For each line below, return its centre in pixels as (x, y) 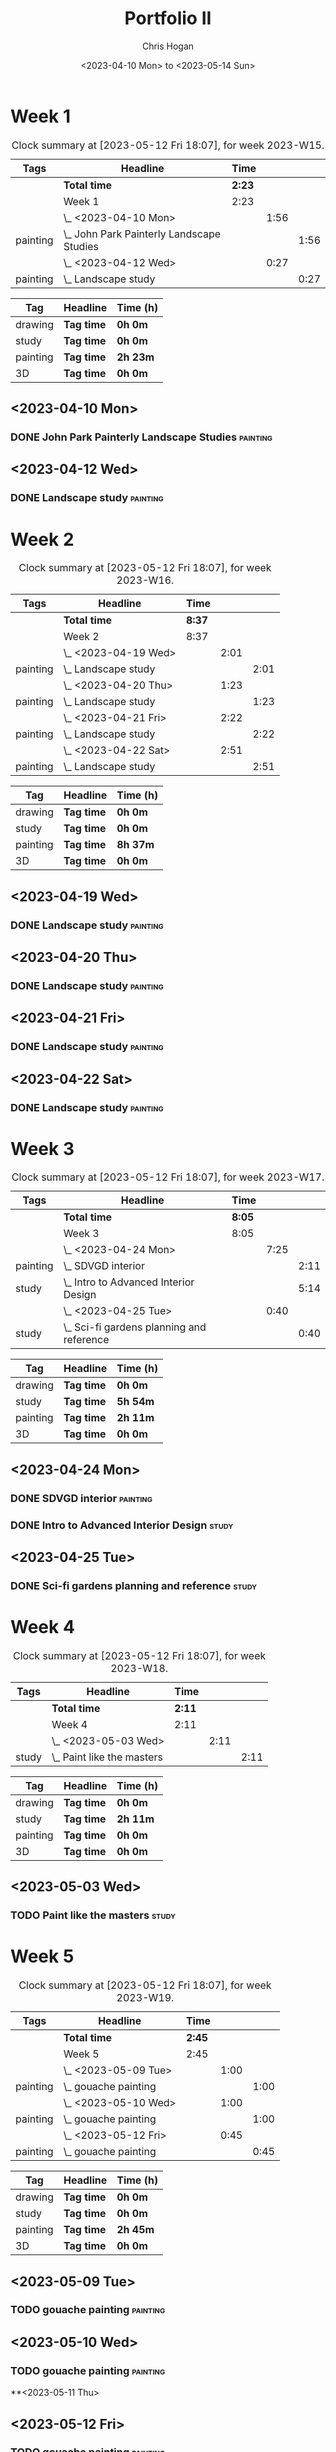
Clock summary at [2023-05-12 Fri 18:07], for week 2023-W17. (168, 1177)
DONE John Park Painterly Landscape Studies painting (141, 437)
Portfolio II (168, 18)
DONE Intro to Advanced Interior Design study (122, 1525)
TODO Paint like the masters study (93, 1915)
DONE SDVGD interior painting (81, 1498)
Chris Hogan (168, 46)
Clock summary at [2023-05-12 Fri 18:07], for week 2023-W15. (168, 145)
